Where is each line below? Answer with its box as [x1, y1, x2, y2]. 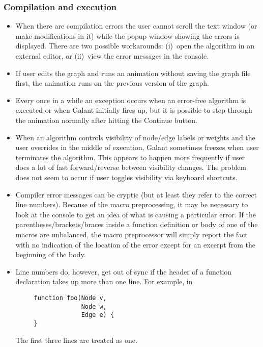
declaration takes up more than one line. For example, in [15, 276, 193, 287]
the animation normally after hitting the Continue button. [15, 114, 197, 125]
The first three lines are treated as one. [15, 334, 137, 345]
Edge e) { [81, 311, 114, 319]
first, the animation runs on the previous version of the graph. [15, 78, 209, 88]
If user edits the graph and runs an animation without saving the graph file [15, 67, 251, 78]
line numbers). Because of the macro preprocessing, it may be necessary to [15, 199, 248, 210]
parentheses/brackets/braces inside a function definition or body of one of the [15, 219, 258, 230]
